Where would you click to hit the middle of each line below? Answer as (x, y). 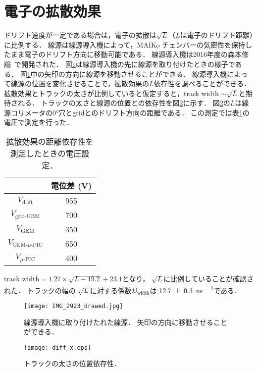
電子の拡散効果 (53, 11)
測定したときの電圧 (46, 154)
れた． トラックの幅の (40, 290)
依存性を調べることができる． (202, 83)
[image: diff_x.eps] (58, 347)
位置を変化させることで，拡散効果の (90, 83)
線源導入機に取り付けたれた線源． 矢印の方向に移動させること (126, 322)
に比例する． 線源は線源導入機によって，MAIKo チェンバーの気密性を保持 (125, 44)
